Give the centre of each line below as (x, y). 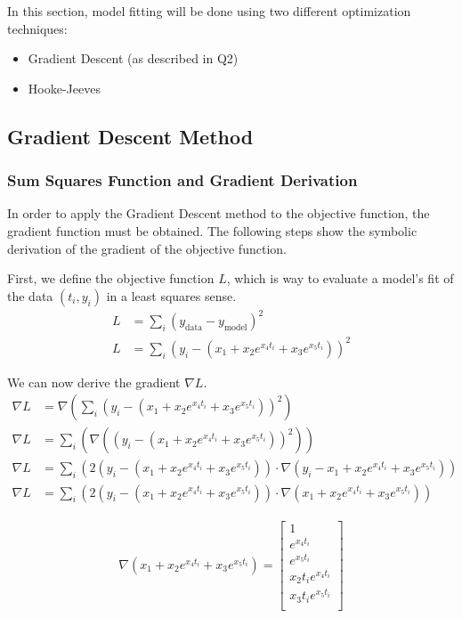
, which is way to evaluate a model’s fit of (340, 278)
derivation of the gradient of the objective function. (147, 248)
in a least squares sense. (171, 295)
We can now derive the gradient (94, 382)
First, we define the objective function (111, 278)
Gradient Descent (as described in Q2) (133, 58)
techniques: (37, 28)
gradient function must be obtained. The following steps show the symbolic (212, 230)
